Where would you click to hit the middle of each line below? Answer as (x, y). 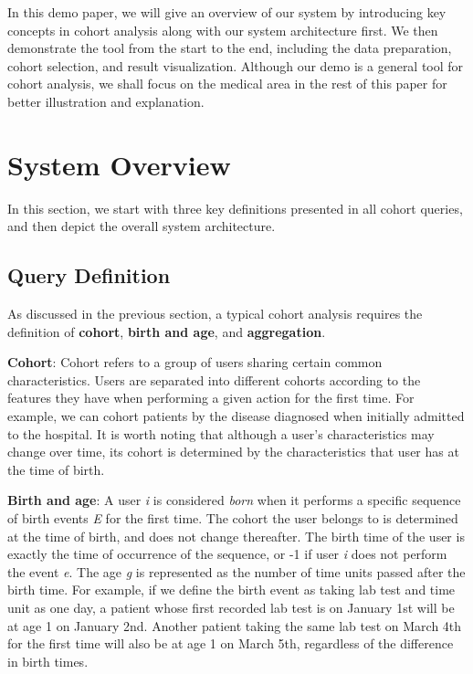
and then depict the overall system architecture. (142, 226)
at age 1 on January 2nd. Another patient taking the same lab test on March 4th (235, 625)
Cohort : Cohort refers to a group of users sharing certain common (195, 362)
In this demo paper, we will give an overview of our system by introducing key (227, 12)
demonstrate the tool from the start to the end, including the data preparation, (230, 48)
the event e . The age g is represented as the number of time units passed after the (236, 571)
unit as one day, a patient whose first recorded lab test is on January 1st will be (231, 607)
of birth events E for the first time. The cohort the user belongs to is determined (233, 518)
